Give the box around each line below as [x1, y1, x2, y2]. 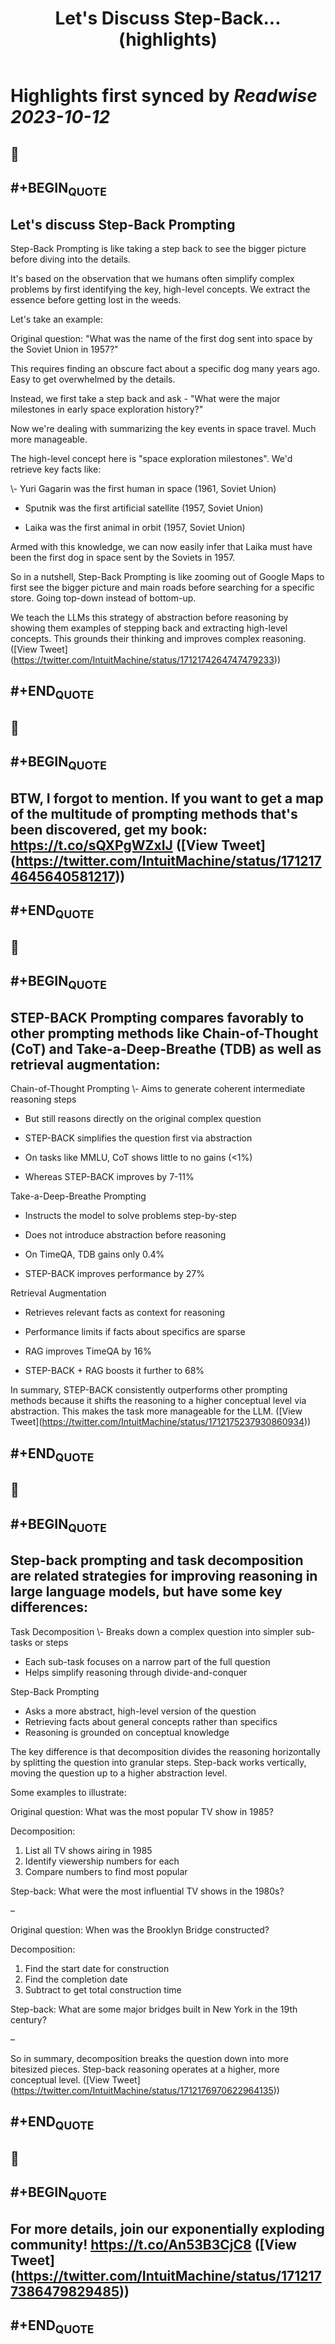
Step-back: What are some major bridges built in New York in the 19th [10, 2003, 298, 2015]
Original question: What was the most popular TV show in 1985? [10, 1805, 274, 1817]
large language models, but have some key [10, 1583, 283, 1601]
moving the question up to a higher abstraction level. [10, 1767, 228, 1779]
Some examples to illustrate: [10, 1786, 127, 1798]
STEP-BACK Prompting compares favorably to [10, 1009, 305, 1026]
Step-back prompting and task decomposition [10, 1552, 304, 1569]
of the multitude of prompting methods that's [10, 805, 298, 822]
